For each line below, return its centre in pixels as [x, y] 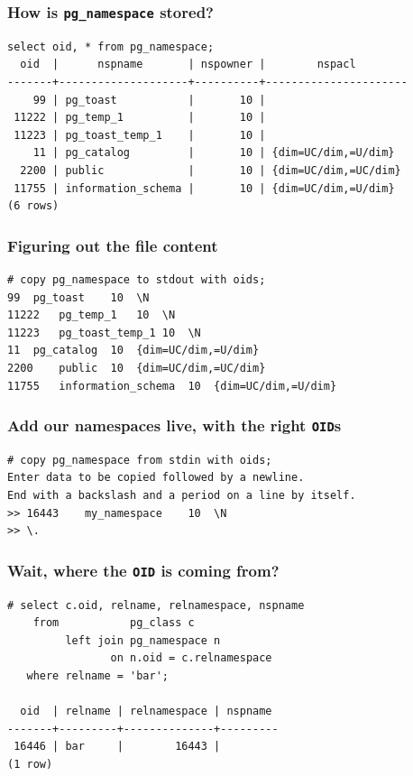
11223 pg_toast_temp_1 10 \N [104, 333]
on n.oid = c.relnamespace [191, 658]
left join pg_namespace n [143, 640]
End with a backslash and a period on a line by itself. [182, 496]
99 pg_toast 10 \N [78, 297]
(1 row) [30, 764]
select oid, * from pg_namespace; [111, 46]
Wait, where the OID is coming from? [143, 570]
